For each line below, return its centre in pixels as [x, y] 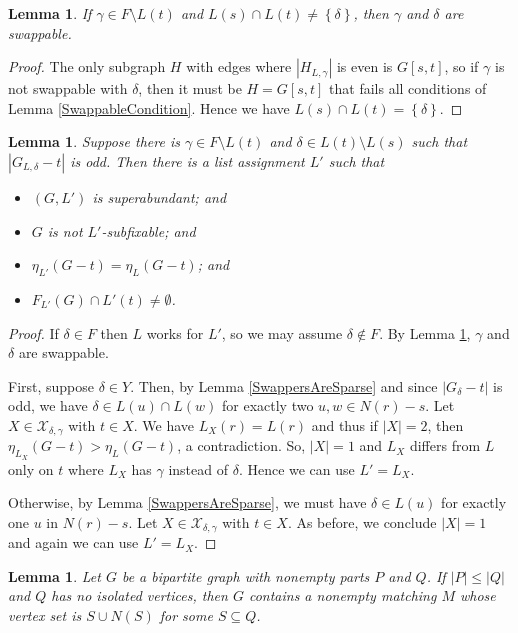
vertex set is [45, 615]
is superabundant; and [159, 196]
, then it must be [190, 88]
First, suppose [51, 385]
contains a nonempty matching [342, 595]
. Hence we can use [296, 468]
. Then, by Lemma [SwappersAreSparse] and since [284, 385]
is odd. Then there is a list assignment [187, 160]
